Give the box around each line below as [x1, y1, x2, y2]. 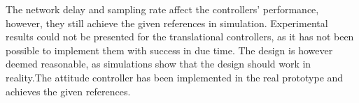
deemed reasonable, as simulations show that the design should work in [6, 56, 311, 71]
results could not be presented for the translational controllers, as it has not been [6, 29, 354, 44]
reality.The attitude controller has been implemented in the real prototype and [6, 70, 344, 84]
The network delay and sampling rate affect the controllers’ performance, [6, 2, 319, 16]
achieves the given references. [6, 84, 131, 98]
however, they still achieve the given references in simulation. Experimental [6, 15, 328, 30]
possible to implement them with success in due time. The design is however [6, 42, 333, 57]
